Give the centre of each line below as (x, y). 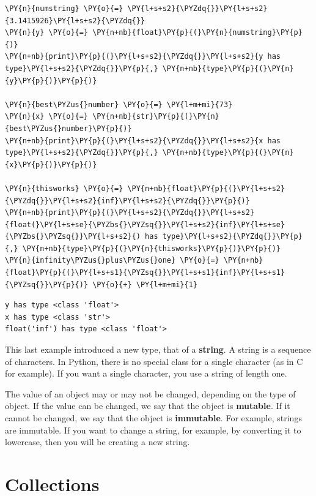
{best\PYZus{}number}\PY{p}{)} (68, 128)
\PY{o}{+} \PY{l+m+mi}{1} (145, 284)
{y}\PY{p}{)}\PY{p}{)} (51, 81)
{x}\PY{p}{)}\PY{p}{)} (51, 164)
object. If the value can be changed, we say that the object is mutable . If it (148, 406)
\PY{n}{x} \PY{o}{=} (47, 117)
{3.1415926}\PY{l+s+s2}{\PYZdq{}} (75, 21)
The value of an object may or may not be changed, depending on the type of (150, 393)
